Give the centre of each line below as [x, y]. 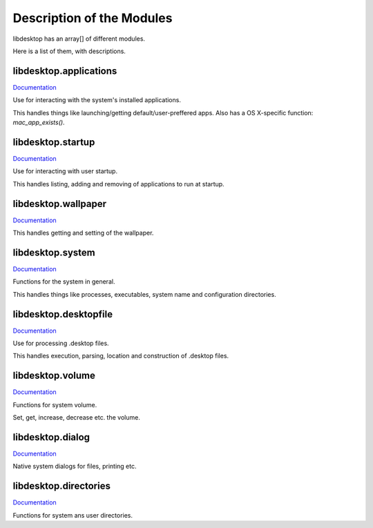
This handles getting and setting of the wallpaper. [83, 233]
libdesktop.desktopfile [63, 314]
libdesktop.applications [65, 71]
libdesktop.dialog [51, 437]
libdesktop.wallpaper [60, 204]
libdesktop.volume [54, 376]
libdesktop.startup [54, 142]
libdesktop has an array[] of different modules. [79, 39]
